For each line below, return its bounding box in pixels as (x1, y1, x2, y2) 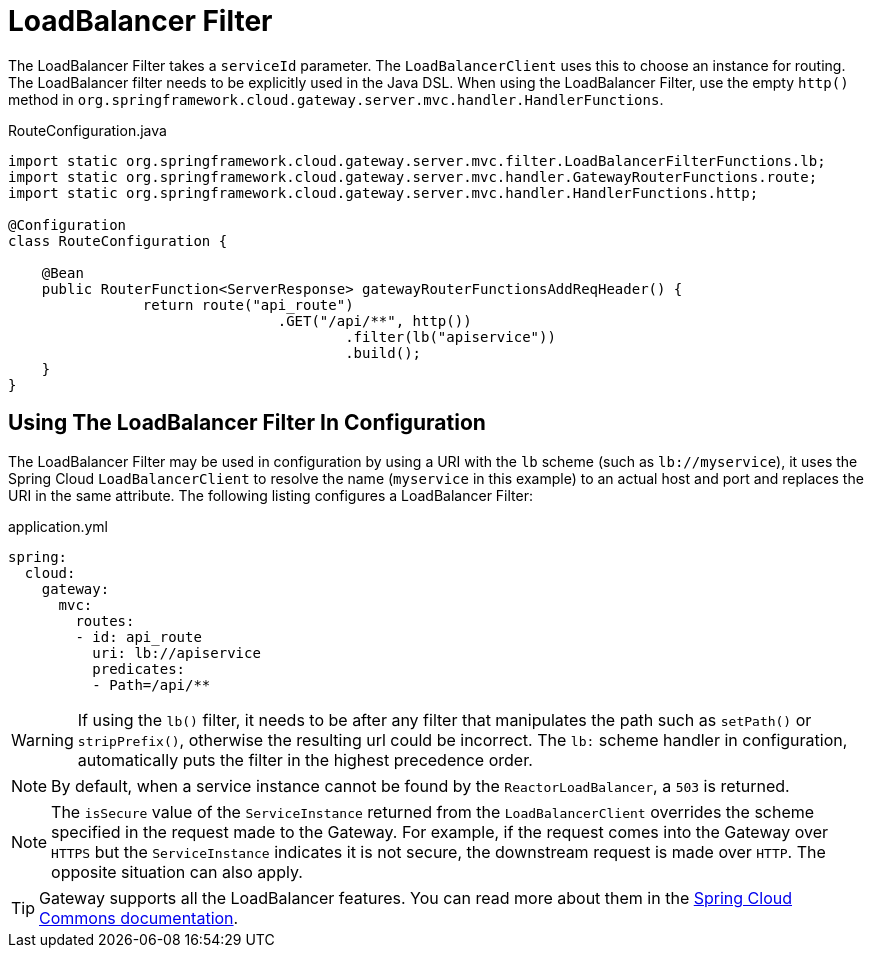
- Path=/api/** (92, 676, 211, 693)
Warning (11, 729, 74, 750)
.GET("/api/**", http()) (277, 312, 472, 329)
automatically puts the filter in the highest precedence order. (77, 749, 533, 770)
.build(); (345, 344, 422, 361)
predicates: (92, 660, 186, 677)
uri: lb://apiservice (92, 644, 261, 661)
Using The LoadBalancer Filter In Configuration (8, 410, 486, 436)
